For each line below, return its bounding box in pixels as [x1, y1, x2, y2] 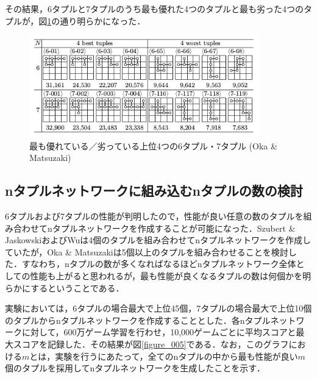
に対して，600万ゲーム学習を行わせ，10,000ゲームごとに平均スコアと [21, 326, 296, 338]
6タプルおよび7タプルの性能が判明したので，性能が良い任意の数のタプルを [5, 210, 304, 223]
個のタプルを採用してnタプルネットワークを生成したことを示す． [5, 362, 265, 374]
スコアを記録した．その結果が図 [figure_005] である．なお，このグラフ [13, 337, 289, 350]
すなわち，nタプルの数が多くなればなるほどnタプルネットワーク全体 [21, 257, 296, 270]
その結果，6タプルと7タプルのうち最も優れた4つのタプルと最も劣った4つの [5, 2, 304, 15]
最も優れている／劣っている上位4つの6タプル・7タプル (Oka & [29, 139, 277, 152]
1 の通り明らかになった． [47, 14, 146, 27]
